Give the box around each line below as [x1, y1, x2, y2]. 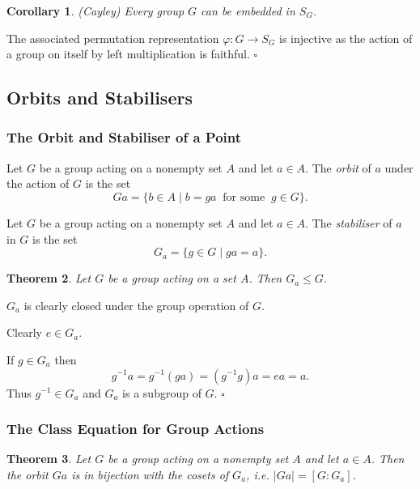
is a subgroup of [122, 384, 202, 401]
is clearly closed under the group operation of [23, 296, 249, 313]
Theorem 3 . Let [6, 450, 91, 467]
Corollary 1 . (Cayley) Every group [6, 2, 185, 19]
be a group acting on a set [108, 270, 236, 287]
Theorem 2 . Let [6, 270, 91, 287]
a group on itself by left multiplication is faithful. [6, 45, 250, 62]
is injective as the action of [279, 29, 413, 46]
